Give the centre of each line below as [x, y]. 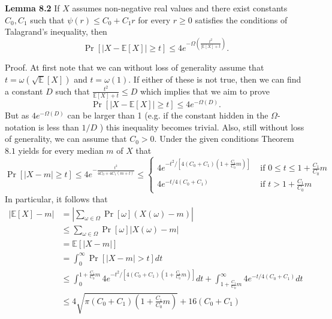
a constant [24, 91]
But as [17, 115]
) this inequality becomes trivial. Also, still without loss [202, 127]
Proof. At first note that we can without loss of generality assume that [135, 67]
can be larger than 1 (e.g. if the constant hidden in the [168, 115]
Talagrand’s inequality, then [56, 31]
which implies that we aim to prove [205, 91]
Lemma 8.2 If [32, 8]
